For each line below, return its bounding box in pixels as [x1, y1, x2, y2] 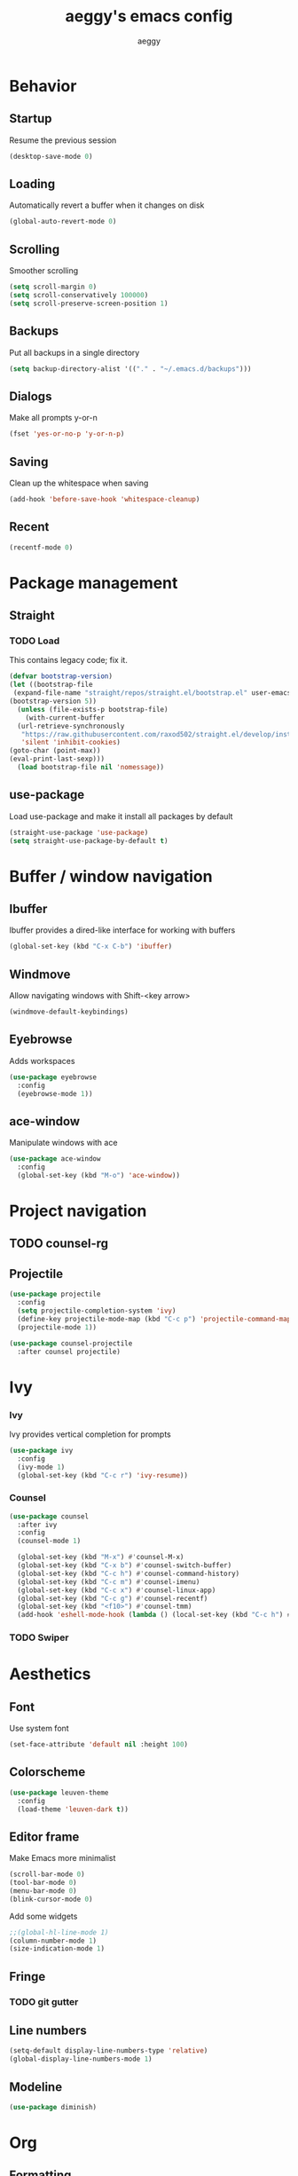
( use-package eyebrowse [9, 1072, 98, 1082]
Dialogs [9, 389, 52, 404]
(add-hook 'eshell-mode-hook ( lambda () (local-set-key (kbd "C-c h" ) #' [17, 1611, 295, 1620]
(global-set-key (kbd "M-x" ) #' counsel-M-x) [17, 1553, 184, 1562]
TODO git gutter [9, 1995, 79, 2007]
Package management [9, 572, 178, 593]
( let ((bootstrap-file [9, 681, 93, 690]
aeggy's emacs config [65, 6, 233, 27]
